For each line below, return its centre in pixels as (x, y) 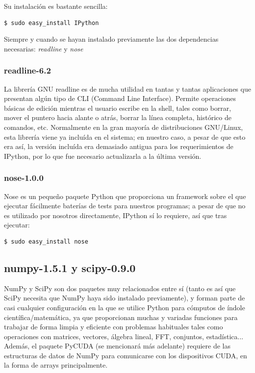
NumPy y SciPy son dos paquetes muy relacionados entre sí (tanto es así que (120, 288)
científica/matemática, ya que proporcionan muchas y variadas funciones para (121, 317)
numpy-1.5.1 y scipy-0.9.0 (70, 267)
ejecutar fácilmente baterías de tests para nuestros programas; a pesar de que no (125, 206)
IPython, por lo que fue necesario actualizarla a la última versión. (103, 156)
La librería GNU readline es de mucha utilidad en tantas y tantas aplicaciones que (127, 88)
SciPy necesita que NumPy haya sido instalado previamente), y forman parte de (125, 298)
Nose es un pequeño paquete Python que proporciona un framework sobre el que (125, 196)
